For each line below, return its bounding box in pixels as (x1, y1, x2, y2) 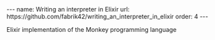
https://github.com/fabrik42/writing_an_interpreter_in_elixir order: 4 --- (6, 12, 209, 20)
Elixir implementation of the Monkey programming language (6, 26, 177, 33)
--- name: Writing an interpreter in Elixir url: (6, 5, 130, 13)
